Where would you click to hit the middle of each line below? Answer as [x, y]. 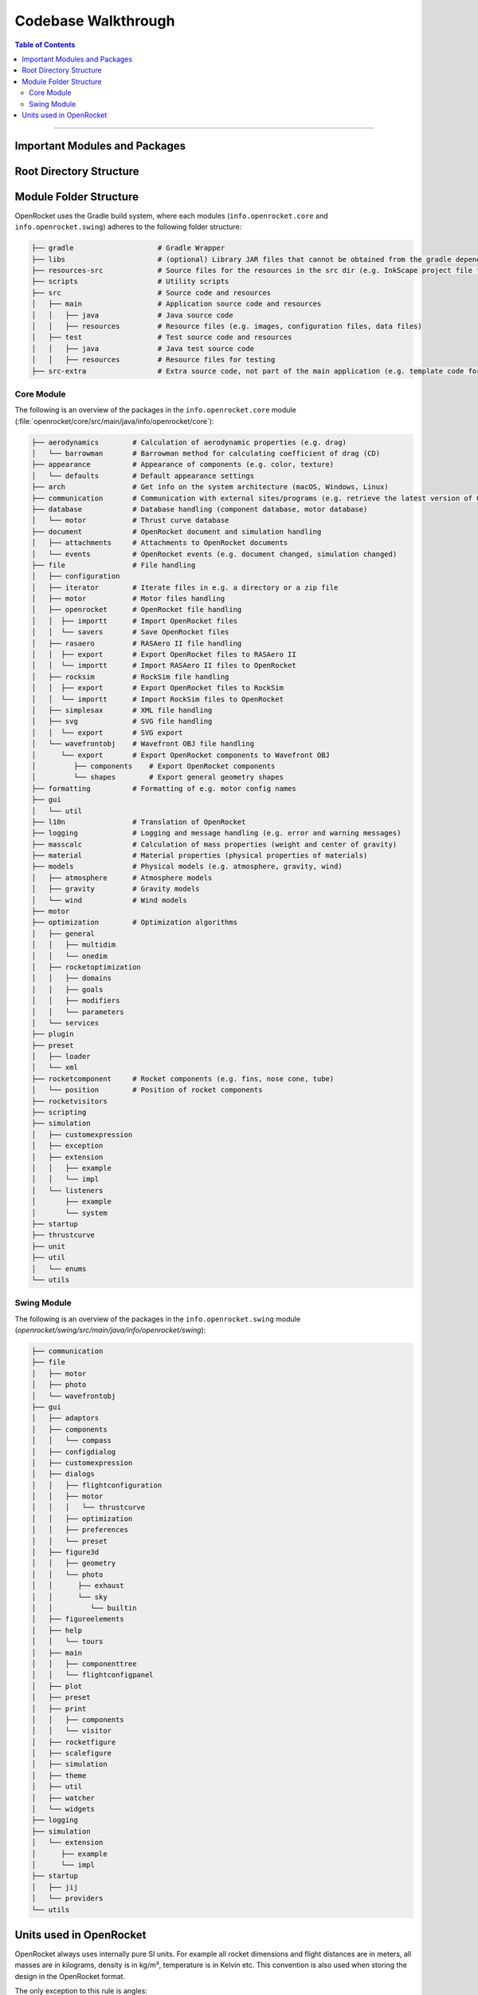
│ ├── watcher [63, 1798]
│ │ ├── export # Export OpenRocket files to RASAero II [164, 655]
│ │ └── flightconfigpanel [93, 1675]
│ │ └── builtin [84, 1608]
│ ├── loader [61, 1057]
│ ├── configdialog [74, 1452]
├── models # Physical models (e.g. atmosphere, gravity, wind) [187, 867]
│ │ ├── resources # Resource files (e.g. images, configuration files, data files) [227, 326]
